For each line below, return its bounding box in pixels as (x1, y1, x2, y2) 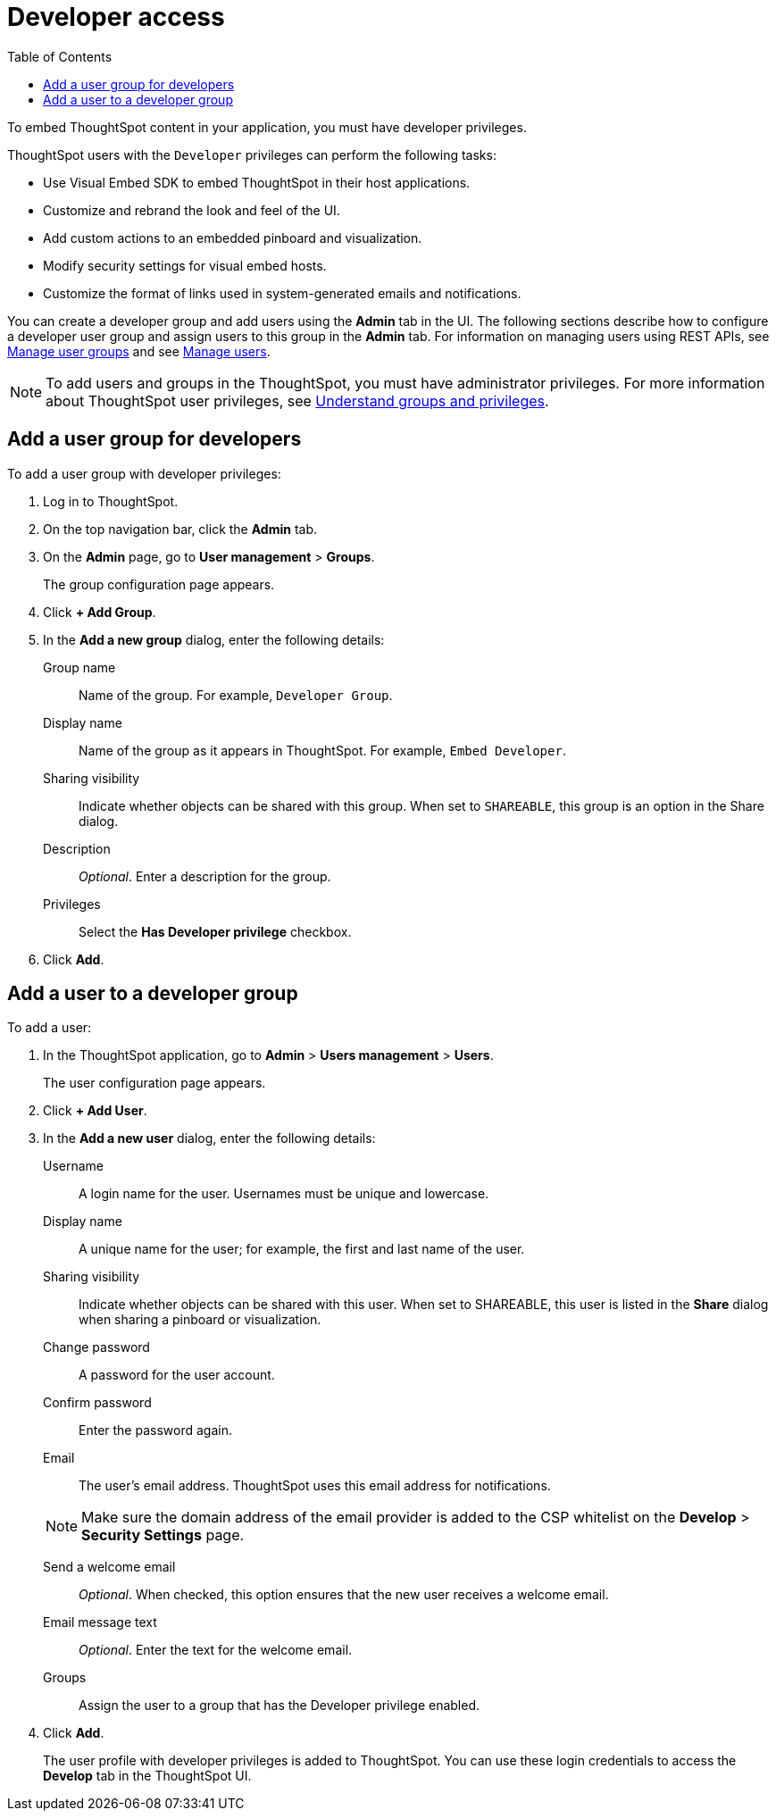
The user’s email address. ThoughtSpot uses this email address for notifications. (79, 1478, 551, 1494)
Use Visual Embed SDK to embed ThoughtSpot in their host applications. (43, 174, 471, 190)
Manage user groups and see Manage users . (7, 343, 271, 359)
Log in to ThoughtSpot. (43, 493, 179, 509)
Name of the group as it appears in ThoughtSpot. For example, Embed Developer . (79, 742, 566, 758)
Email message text (43, 1614, 157, 1630)
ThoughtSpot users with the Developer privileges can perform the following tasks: (7, 146, 496, 163)
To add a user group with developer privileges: (7, 465, 281, 481)
